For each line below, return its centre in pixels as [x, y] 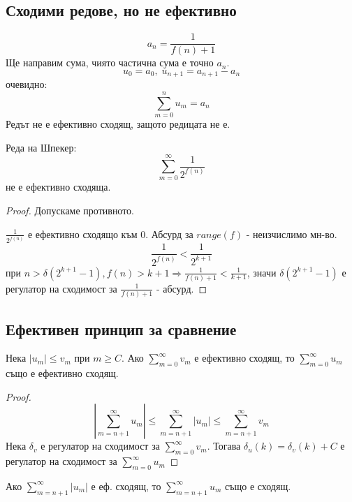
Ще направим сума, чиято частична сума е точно [110, 62]
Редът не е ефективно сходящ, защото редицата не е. [118, 124]
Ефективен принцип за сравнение [121, 328]
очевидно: [27, 84]
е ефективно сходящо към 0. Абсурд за [110, 234]
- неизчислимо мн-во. [292, 234]
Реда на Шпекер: [41, 147]
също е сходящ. [258, 486]
